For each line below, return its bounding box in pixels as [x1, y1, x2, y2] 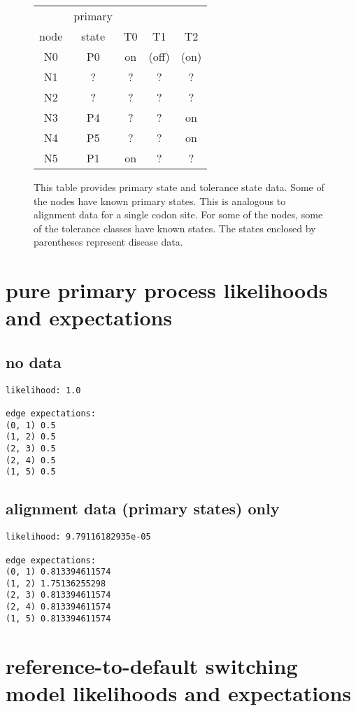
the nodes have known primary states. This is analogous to [34, 193, 286, 208]
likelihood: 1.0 [6, 385, 81, 395]
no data [6, 351, 62, 372]
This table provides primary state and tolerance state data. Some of [34, 180, 325, 194]
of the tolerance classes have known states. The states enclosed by [34, 220, 316, 235]
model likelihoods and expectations [6, 678, 352, 707]
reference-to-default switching [6, 651, 298, 680]
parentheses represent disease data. [34, 234, 183, 249]
